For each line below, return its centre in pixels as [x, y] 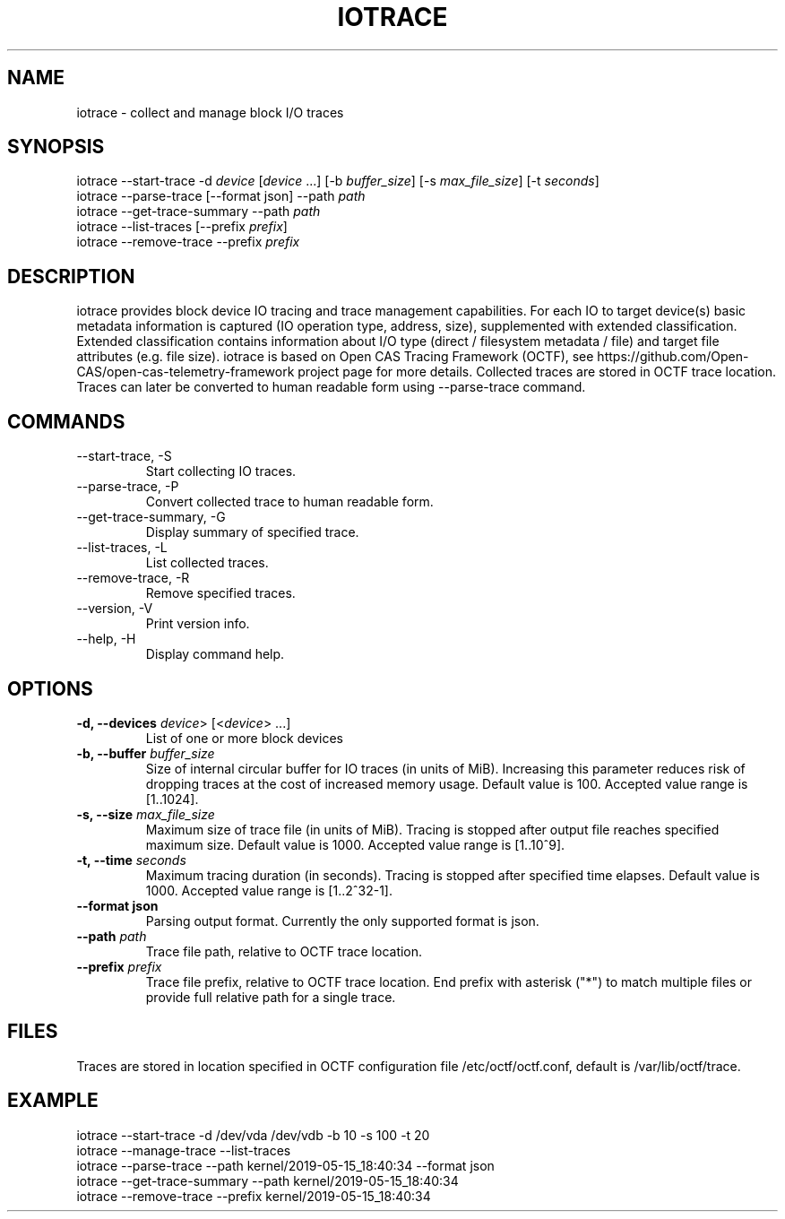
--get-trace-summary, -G [151, 517]
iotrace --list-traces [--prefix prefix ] [182, 227]
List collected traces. [207, 563]
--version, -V [115, 609]
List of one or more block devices [244, 738]
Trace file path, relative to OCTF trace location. [284, 951]
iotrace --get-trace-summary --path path [198, 212]
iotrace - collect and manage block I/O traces [210, 112]
